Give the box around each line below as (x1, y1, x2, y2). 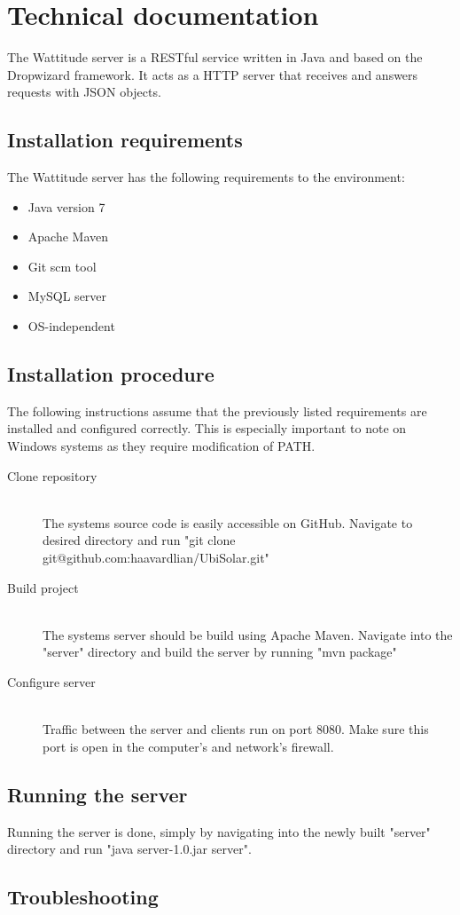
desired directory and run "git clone (43, 531, 236, 549)
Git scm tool (27, 256, 97, 275)
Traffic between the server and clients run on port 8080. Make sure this (43, 720, 429, 738)
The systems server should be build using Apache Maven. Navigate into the (43, 625, 453, 643)
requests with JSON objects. (7, 83, 161, 101)
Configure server (7, 673, 96, 690)
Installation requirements (7, 126, 243, 154)
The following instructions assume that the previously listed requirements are (7, 401, 427, 420)
